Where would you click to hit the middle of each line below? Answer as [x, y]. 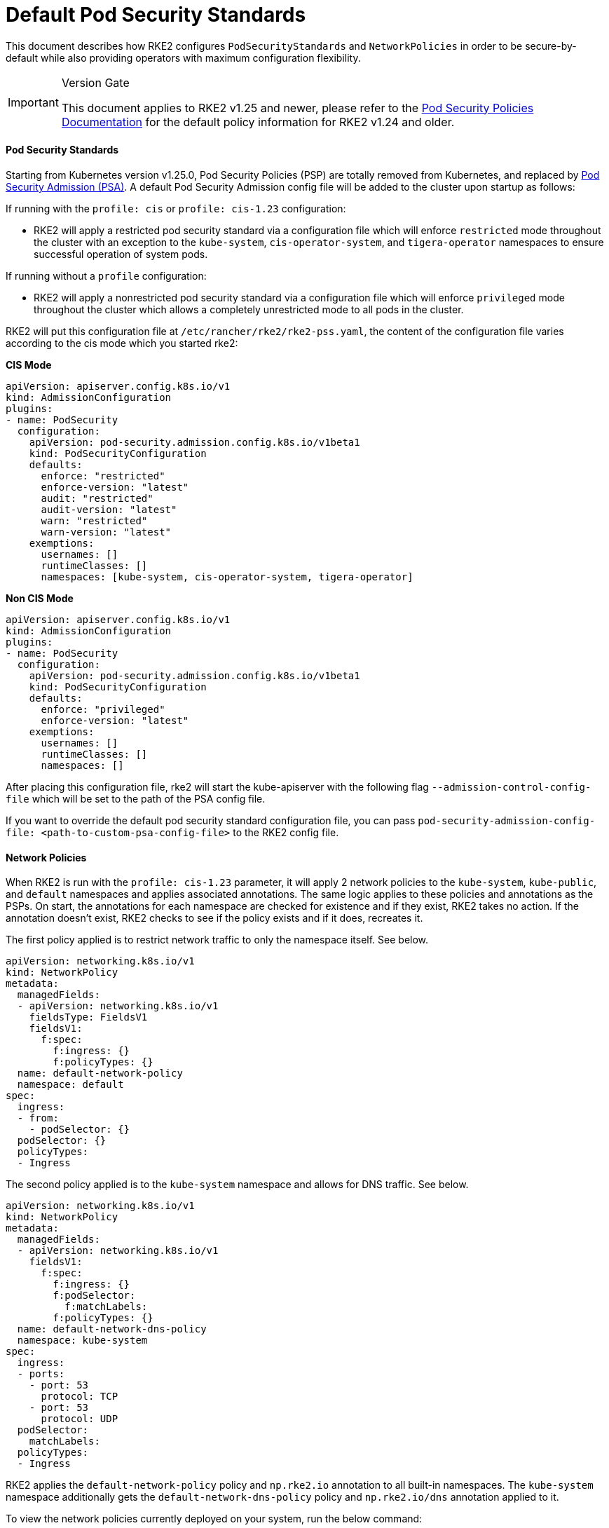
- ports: [41, 1374]
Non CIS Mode [40, 598]
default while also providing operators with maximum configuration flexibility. [183, 57]
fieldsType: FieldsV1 [88, 1017]
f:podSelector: [94, 1296]
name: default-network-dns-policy [112, 1329]
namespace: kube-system [82, 1341]
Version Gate [95, 82]
